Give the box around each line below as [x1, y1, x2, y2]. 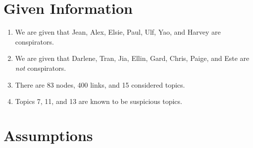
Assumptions [3, 125, 93, 145]
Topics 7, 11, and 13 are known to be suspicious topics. [15, 96, 182, 106]
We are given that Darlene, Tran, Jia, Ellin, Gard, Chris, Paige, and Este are [15, 53, 250, 63]
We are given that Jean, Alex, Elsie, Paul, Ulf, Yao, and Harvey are [15, 27, 221, 37]
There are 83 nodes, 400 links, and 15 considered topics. [15, 79, 185, 90]
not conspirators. [15, 62, 66, 73]
